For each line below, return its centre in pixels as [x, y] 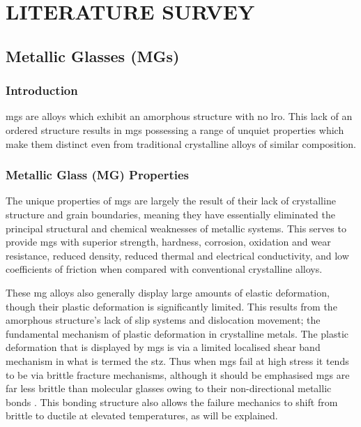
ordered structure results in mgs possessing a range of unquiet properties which [175, 129]
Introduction [42, 90]
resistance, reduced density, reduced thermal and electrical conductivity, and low [177, 255]
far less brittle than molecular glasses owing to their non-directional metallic [169, 388]
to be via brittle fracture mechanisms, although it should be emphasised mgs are [178, 374]
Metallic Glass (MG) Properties [97, 175]
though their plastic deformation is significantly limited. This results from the [171, 306]
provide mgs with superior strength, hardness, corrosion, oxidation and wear [168, 242]
